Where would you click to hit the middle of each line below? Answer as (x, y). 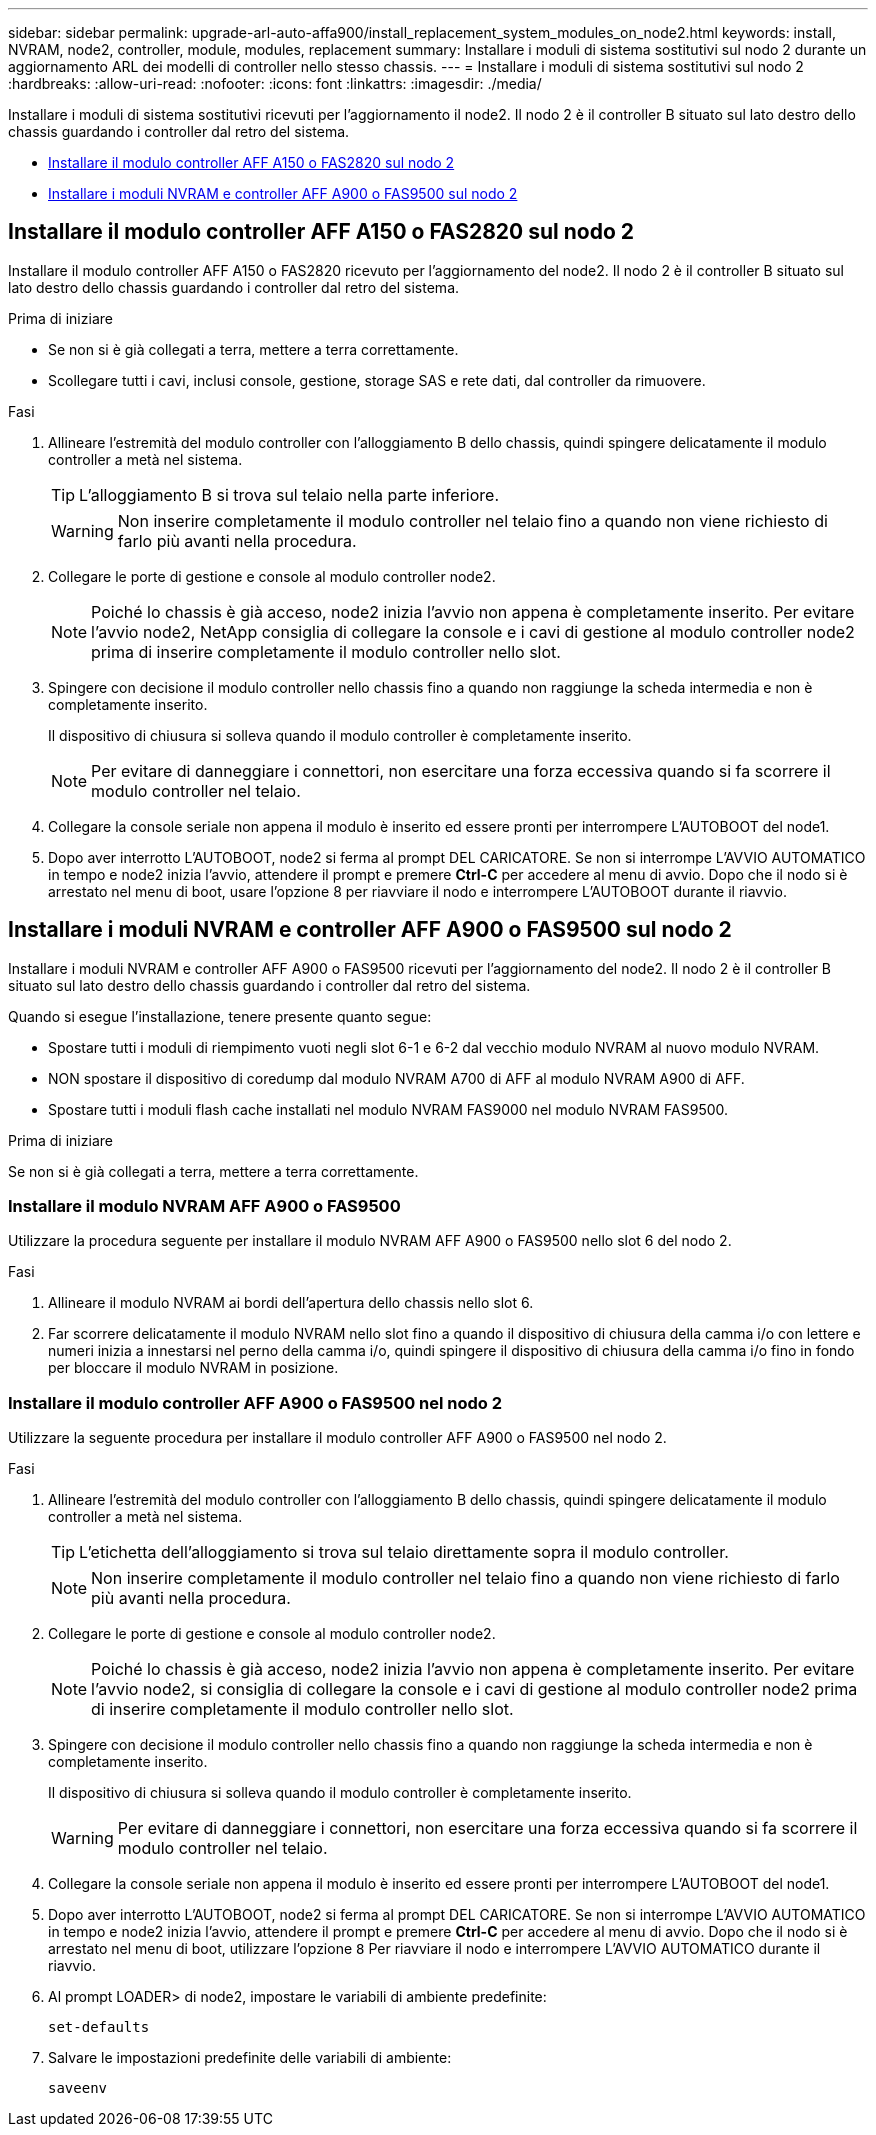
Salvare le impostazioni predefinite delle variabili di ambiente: (250, 2058)
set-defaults (99, 2027)
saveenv (78, 2088)
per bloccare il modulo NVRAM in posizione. (193, 1368)
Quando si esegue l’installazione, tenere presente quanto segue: (220, 1016)
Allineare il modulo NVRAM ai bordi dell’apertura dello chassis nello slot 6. (291, 1303)
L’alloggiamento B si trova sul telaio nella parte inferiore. (289, 494)
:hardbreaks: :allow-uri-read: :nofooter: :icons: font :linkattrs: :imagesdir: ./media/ (275, 83)
